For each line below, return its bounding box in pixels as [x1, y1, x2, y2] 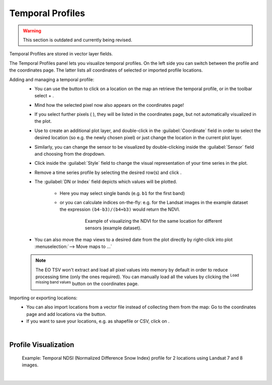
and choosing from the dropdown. [34, 151, 106, 157]
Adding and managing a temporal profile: [9, 76, 94, 83]
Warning [23, 28, 41, 34]
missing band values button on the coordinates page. [35, 280, 139, 287]
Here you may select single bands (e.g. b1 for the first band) [59, 190, 185, 196]
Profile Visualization [9, 341, 75, 349]
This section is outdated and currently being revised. [23, 37, 132, 43]
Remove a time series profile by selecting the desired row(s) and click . [34, 169, 182, 175]
